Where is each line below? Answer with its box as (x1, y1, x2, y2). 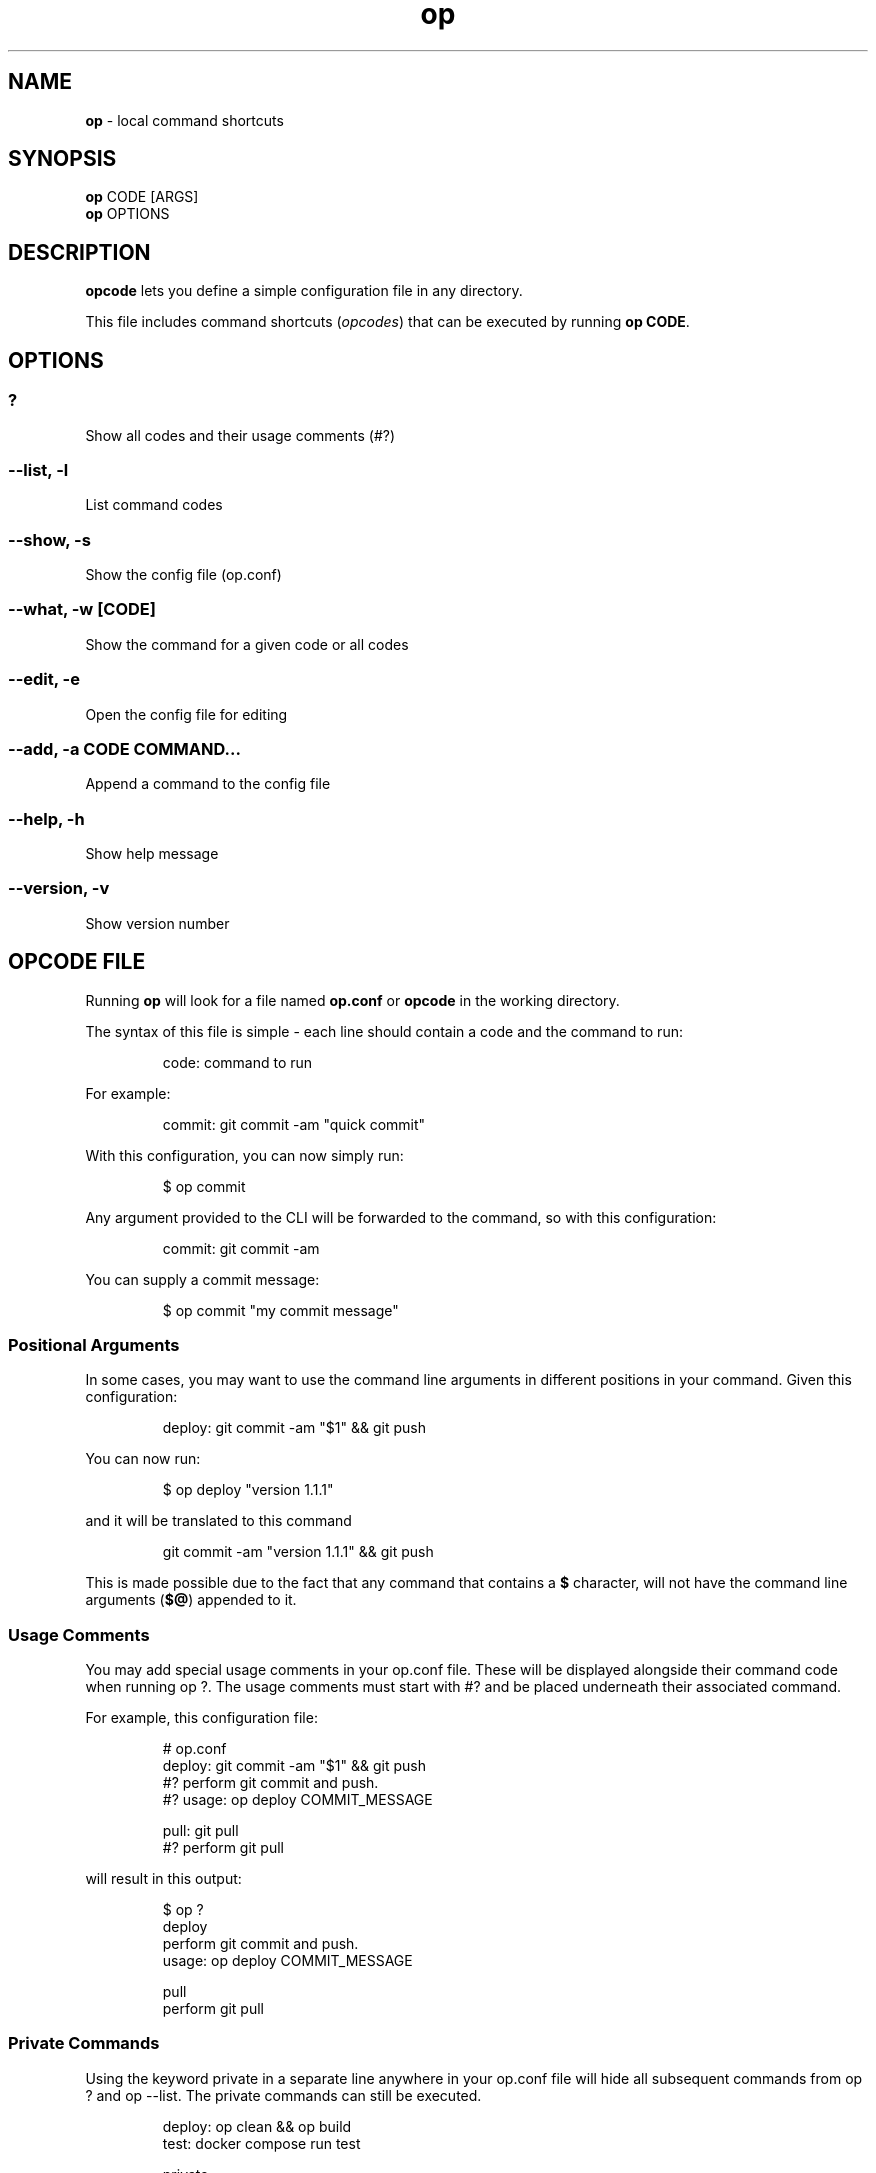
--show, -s (8, 529, 91, 550)
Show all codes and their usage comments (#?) (85, 426, 396, 444)
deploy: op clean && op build (162, 2117, 352, 2135)
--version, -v (8, 878, 110, 899)
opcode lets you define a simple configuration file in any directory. (85, 282, 523, 300)
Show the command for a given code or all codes (85, 635, 409, 653)
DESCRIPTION (8, 239, 151, 265)
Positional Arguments (8, 1334, 180, 1355)
